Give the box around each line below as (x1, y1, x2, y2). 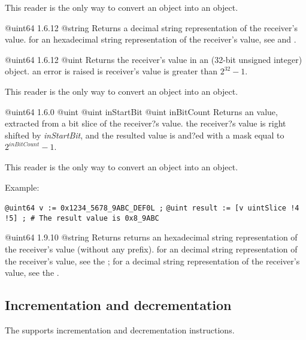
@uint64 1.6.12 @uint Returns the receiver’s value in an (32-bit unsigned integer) (5, 53, 302, 65)
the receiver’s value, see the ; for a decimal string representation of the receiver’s (5, 254, 300, 267)
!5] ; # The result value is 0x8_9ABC (5, 213, 159, 222)
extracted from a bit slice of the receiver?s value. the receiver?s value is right (5, 117, 286, 130)
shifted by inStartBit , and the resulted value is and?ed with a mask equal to (5, 128, 284, 141)
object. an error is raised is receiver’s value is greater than (5, 65, 217, 77)
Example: (5, 180, 40, 193)
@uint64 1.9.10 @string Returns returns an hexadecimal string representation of (5, 231, 298, 243)
